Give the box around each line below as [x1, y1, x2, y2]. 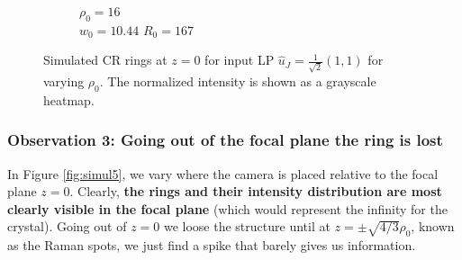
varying [43, 72, 85, 91]
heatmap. [43, 90, 95, 109]
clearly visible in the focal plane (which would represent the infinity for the [7, 199, 448, 218]
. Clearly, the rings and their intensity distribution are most [69, 182, 442, 201]
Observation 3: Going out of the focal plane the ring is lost [7, 129, 443, 151]
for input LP [204, 50, 275, 69]
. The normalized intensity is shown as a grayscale [99, 72, 376, 91]
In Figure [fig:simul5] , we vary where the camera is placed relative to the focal [7, 164, 439, 183]
